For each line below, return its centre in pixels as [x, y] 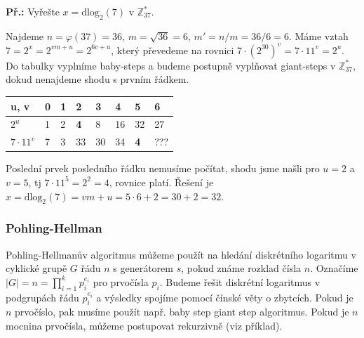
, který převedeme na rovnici [173, 50]
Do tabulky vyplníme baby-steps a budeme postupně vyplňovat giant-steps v [171, 65]
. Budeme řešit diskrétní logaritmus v [240, 281]
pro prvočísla [121, 281]
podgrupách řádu [42, 297]
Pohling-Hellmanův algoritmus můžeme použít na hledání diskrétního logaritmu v [181, 254]
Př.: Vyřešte [33, 11]
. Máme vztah [318, 35]
